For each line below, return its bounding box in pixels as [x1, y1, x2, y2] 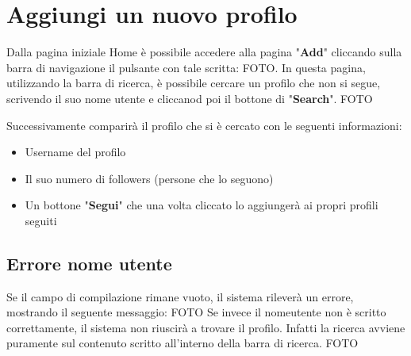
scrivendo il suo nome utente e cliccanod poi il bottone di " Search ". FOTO [6, 90, 373, 106]
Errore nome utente [6, 251, 172, 275]
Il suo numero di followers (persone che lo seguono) [25, 170, 274, 186]
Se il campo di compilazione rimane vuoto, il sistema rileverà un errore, [6, 288, 354, 304]
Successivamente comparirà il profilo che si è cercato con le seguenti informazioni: [6, 117, 402, 133]
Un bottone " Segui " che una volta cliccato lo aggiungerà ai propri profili [25, 197, 378, 213]
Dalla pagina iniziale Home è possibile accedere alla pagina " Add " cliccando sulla [6, 44, 402, 60]
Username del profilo [25, 144, 126, 160]
